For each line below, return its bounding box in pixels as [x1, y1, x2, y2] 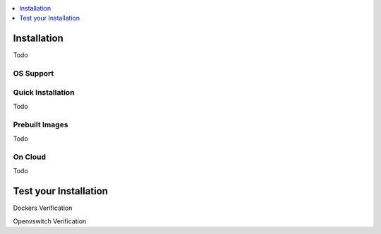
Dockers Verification [13, 204, 73, 212]
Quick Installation [13, 87, 75, 97]
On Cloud [13, 152, 46, 162]
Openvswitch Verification [13, 216, 87, 226]
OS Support [13, 69, 54, 78]
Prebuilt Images [13, 119, 68, 129]
